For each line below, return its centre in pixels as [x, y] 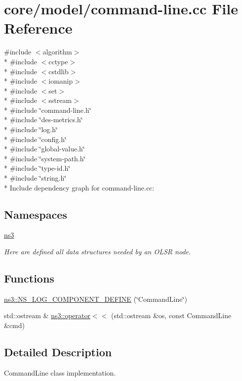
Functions [29, 278]
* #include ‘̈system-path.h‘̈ [45, 158]
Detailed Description [58, 352]
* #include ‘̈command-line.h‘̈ [48, 110]
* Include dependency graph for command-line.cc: [79, 187]
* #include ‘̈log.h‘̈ [31, 129]
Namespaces [36, 214]
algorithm [57, 52]
